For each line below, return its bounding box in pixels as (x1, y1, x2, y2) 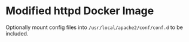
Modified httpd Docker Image (5, 4, 154, 18)
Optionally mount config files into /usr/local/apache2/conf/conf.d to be (5, 24, 184, 31)
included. (5, 30, 29, 37)
